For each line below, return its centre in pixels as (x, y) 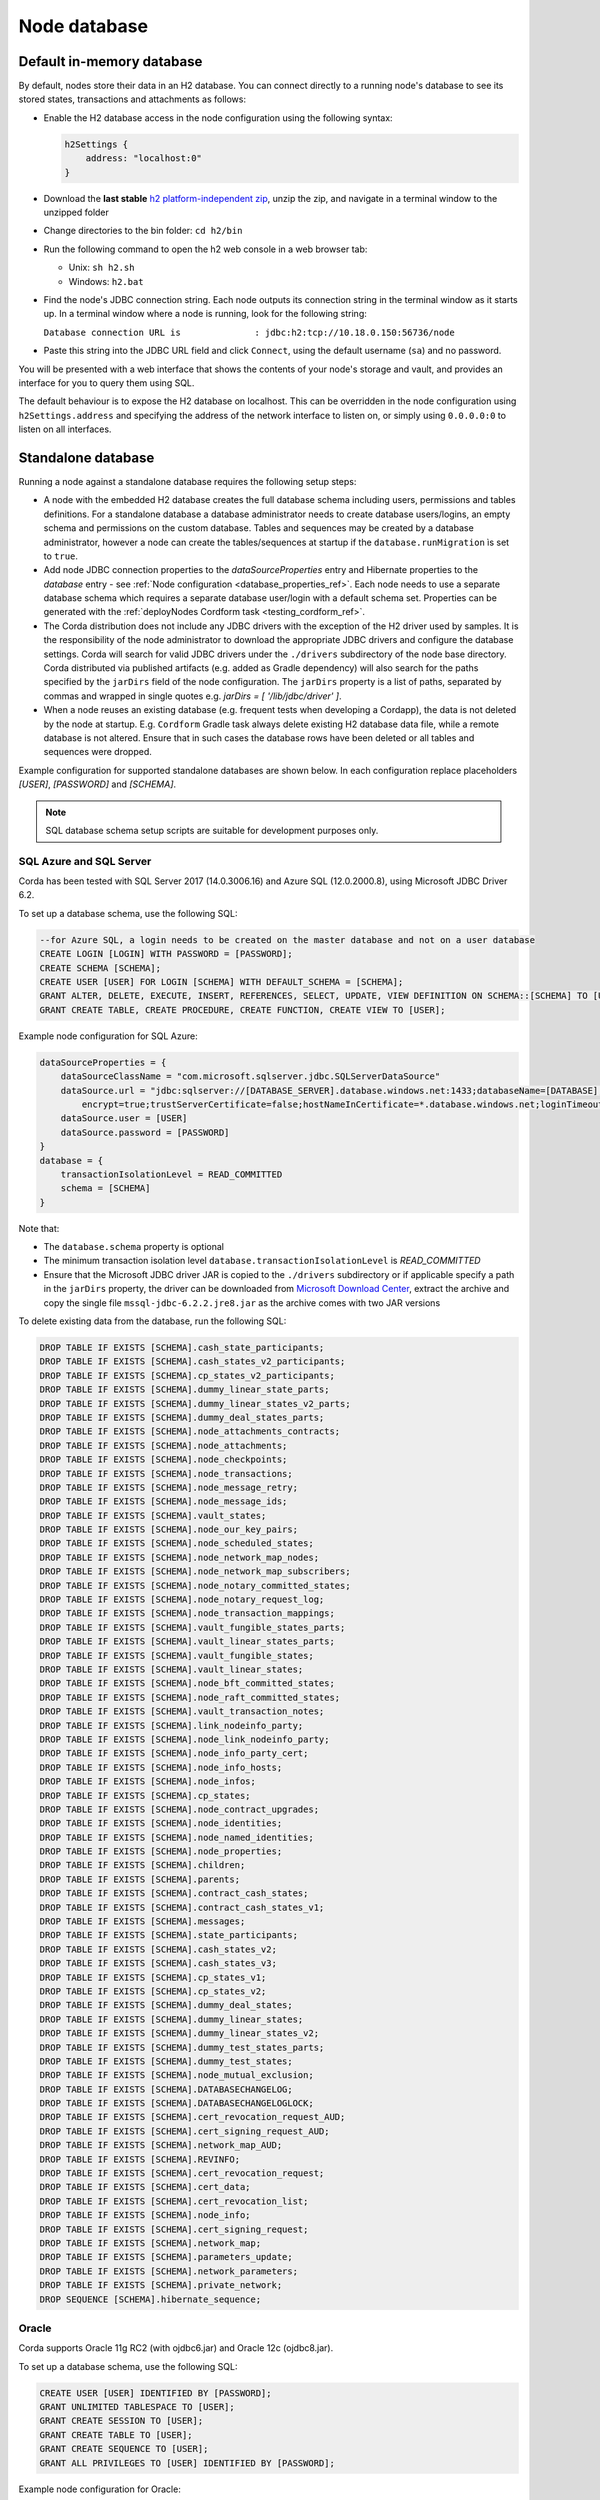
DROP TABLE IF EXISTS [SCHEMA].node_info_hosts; (161, 1767)
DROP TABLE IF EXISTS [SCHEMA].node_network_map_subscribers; (195, 1571)
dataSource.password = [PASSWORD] (145, 1132)
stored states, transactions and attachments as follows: (132, 99)
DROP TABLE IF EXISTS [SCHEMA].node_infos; (148, 1781)
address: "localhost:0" (143, 158)
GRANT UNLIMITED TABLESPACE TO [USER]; (137, 2407)
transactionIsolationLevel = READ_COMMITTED (171, 1174)
